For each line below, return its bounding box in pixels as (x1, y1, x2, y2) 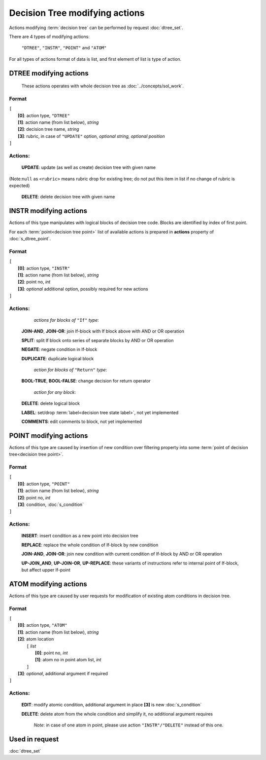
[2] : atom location (18, 636, 54, 642)
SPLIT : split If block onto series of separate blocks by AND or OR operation (21, 337, 174, 343)
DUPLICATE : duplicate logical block (21, 355, 94, 361)
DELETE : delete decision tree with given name (21, 194, 115, 200)
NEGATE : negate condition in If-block (21, 346, 98, 352)
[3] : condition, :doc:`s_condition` (18, 501, 84, 507)
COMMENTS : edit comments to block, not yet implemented (21, 418, 142, 424)
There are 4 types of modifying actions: (9, 34, 90, 39)
